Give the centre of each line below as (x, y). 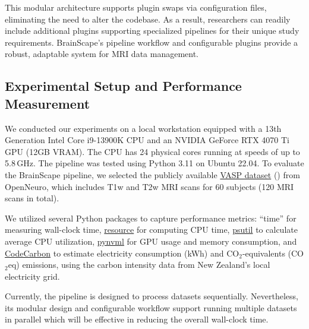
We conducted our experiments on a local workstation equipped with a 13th (143, 128)
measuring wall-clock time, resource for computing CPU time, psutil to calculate (151, 230)
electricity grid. (32, 276)
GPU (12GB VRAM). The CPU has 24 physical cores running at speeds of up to (152, 151)
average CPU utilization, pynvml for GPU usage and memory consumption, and (151, 241)
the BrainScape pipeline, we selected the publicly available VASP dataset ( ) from (152, 174)
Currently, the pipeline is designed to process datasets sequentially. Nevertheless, (152, 296)
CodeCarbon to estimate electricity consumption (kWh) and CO (122, 253)
